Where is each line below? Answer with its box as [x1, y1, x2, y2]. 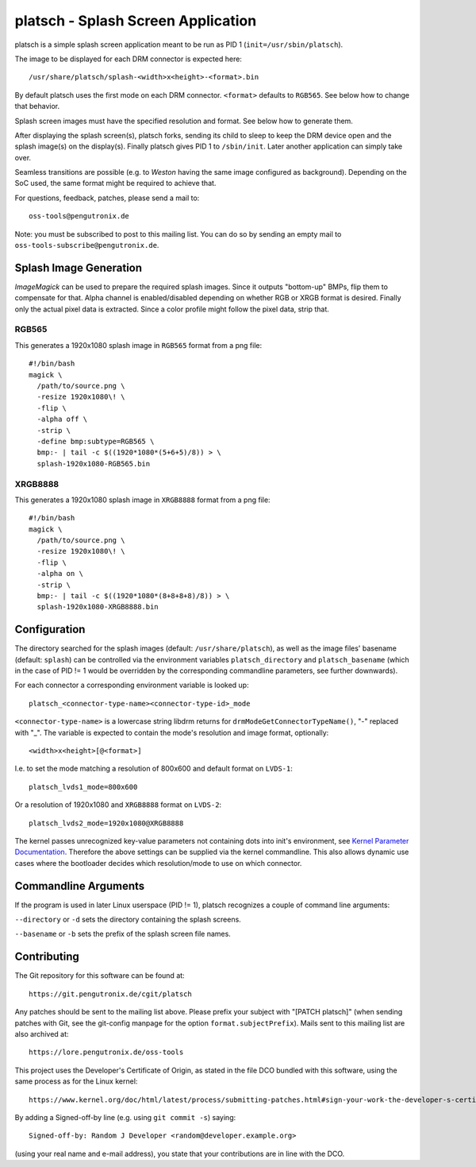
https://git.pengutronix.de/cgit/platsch [29, 989, 192, 999]
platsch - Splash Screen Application [14, 12, 257, 29]
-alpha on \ [36, 569, 83, 578]
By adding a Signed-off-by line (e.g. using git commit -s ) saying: [14, 1112, 236, 1122]
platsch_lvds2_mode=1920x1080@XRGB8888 [29, 818, 184, 828]
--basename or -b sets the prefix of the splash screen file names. [14, 929, 232, 939]
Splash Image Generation [14, 261, 143, 274]
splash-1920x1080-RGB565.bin [36, 459, 151, 468]
